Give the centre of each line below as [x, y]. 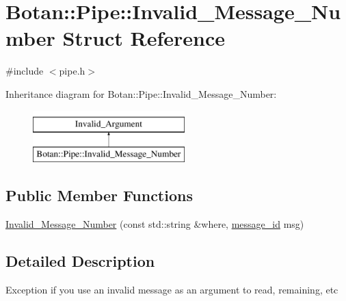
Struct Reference [144, 38]
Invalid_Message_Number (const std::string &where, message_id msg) [155, 223]
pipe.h [72, 71]
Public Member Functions [99, 195]
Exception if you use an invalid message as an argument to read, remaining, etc [172, 289]
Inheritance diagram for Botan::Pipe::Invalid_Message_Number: [141, 93]
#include [25, 71]
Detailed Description [80, 260]
